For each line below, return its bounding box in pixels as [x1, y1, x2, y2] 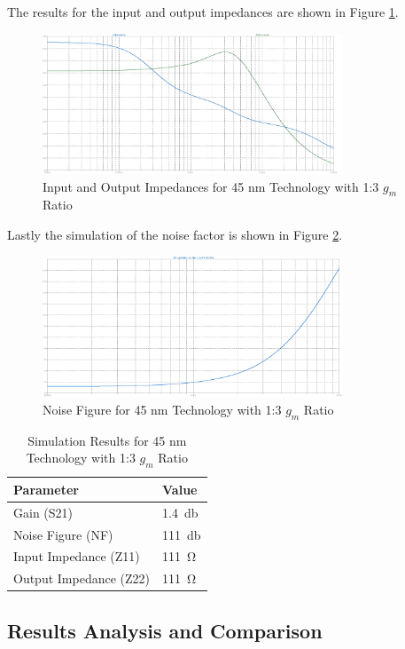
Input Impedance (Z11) [13, 547, 140, 566]
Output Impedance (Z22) [13, 569, 151, 588]
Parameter [13, 479, 79, 498]
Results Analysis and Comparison [7, 616, 323, 644]
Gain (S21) [13, 503, 74, 521]
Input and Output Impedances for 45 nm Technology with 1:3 [43, 177, 379, 195]
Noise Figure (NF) [13, 525, 113, 543]
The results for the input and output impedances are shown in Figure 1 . [7, 3, 399, 20]
